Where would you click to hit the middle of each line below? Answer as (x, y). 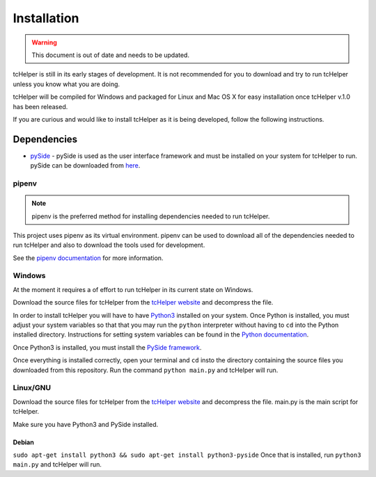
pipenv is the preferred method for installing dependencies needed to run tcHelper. (151, 216)
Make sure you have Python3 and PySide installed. (86, 424)
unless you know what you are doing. (66, 84)
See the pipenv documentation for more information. (88, 258)
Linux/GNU (32, 388)
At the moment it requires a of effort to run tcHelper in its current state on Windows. (133, 289)
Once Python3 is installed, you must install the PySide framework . (107, 347)
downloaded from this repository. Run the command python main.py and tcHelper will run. (146, 370)
